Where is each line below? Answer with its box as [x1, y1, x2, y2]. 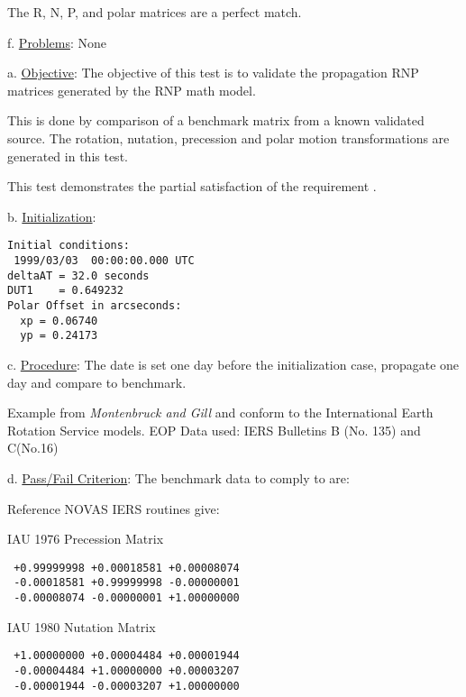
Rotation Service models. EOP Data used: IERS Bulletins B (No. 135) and [7, 420, 421, 439]
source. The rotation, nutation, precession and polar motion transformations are [7, 128, 450, 147]
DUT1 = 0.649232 [7, 284, 123, 298]
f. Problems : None [7, 32, 106, 51]
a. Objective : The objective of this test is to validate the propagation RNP [7, 63, 419, 82]
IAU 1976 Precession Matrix [7, 529, 164, 548]
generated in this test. [7, 146, 128, 165]
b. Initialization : [7, 206, 96, 225]
